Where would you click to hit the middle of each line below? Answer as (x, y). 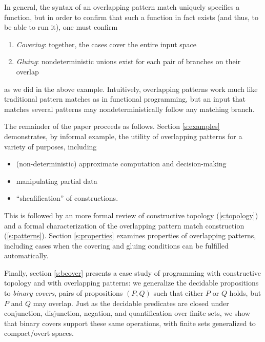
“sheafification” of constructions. (67, 198)
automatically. (26, 255)
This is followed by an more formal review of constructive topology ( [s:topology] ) (131, 215)
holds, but (245, 293)
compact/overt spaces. (39, 333)
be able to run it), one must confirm (61, 27)
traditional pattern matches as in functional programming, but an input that (125, 99)
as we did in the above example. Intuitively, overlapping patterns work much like (131, 89)
